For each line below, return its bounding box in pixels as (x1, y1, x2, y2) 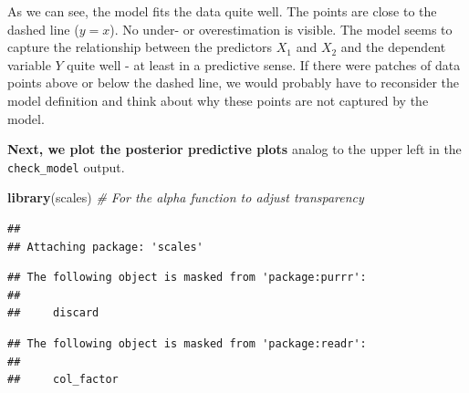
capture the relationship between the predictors (7, 37, 273, 57)
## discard (7, 306, 99, 320)
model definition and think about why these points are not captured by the (7, 90, 429, 109)
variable (7, 55, 51, 74)
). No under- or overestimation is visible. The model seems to (109, 19, 453, 38)
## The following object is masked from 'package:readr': (7, 336, 367, 350)
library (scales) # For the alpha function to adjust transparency (7, 188, 364, 207)
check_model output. (7, 157, 125, 176)
